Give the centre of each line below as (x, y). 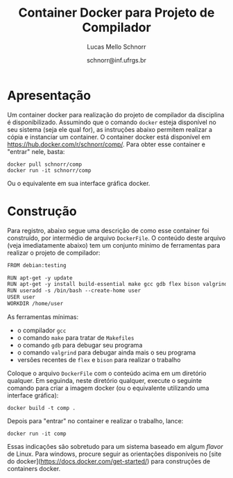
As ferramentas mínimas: (43, 316)
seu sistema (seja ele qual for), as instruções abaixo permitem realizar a (110, 129)
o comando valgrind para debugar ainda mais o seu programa (106, 352)
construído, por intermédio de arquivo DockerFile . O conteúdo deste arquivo (116, 238)
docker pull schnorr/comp (44, 164)
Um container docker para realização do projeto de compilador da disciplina (116, 114)
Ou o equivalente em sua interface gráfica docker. (79, 183)
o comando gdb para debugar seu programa (80, 345)
